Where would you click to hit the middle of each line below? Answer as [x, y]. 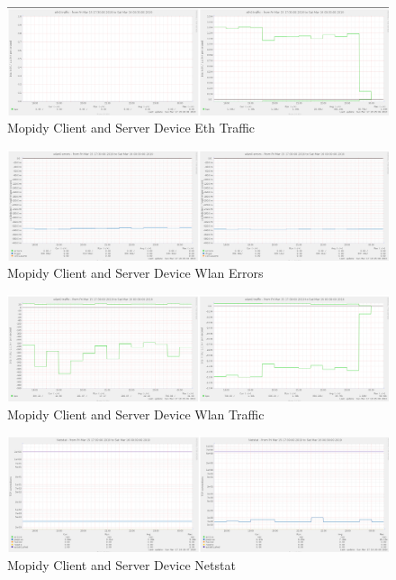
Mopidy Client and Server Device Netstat [121, 564]
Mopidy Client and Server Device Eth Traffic [131, 128]
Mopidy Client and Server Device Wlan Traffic [136, 414]
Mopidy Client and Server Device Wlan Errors [135, 273]
